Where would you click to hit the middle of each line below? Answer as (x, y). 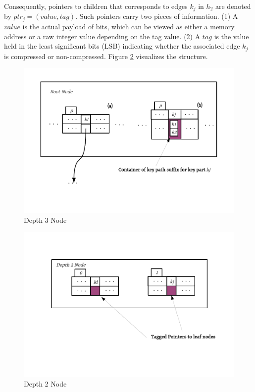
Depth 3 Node (45, 220)
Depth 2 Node (45, 383)
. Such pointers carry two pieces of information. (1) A (157, 16)
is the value (231, 36)
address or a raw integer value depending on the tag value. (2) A (102, 36)
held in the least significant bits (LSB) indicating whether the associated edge (122, 46)
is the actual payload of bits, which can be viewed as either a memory (128, 26)
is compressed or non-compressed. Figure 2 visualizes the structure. (106, 56)
